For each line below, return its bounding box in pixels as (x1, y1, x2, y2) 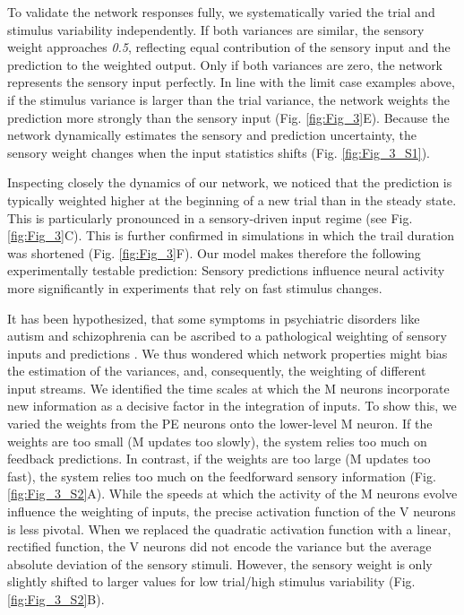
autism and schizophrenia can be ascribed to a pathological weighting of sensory (7, 326, 447, 345)
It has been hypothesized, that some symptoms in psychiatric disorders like (7, 308, 420, 327)
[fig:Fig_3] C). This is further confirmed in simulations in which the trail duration (7, 226, 454, 245)
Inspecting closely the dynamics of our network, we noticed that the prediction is (7, 173, 452, 192)
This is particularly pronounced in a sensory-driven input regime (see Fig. (7, 208, 413, 227)
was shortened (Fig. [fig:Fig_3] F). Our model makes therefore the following (7, 243, 421, 262)
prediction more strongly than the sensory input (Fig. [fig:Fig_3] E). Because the (7, 108, 450, 126)
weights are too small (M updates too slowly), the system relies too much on (7, 431, 427, 450)
